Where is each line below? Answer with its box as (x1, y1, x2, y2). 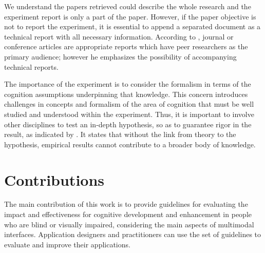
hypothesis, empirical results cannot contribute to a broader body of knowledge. (4, 139, 256, 149)
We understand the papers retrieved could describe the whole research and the (4, 1, 251, 11)
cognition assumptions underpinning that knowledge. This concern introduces (4, 88, 248, 99)
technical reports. (4, 61, 59, 72)
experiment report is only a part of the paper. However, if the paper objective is (4, 11, 256, 22)
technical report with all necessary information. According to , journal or (4, 31, 234, 42)
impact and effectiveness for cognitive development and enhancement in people (4, 209, 252, 220)
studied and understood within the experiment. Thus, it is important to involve (4, 108, 254, 119)
